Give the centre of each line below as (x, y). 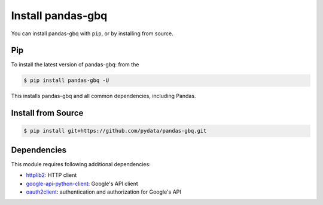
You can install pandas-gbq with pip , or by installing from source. (92, 33)
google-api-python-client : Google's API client (82, 183)
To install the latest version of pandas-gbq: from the (75, 65)
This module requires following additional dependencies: (81, 164)
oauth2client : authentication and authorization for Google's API (104, 192)
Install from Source (47, 113)
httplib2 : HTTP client (51, 175)
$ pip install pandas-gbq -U (66, 80)
